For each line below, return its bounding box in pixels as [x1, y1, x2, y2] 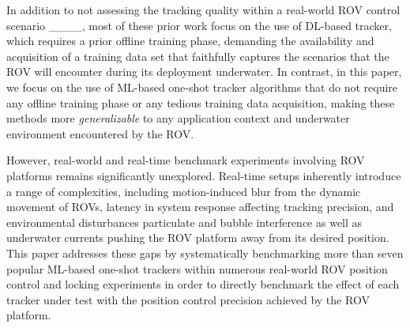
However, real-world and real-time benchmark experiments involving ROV [6, 152, 365, 168]
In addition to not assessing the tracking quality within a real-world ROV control [6, 2, 401, 17]
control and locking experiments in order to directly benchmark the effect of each [6, 276, 400, 292]
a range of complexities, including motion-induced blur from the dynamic [6, 183, 361, 199]
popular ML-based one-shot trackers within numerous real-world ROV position [6, 260, 388, 277]
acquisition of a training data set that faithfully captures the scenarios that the [6, 47, 389, 64]
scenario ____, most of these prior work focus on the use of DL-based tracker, [6, 17, 392, 33]
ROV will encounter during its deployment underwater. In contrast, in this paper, [6, 63, 402, 80]
